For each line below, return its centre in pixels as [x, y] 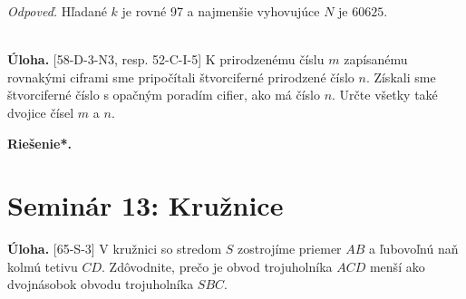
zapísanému [376, 59]
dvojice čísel [41, 112]
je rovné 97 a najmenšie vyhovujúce [221, 11]
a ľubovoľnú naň [414, 249]
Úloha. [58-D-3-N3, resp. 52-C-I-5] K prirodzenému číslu [166, 59]
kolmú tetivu [43, 266]
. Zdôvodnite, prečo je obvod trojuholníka [217, 266]
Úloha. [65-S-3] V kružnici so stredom [115, 249]
